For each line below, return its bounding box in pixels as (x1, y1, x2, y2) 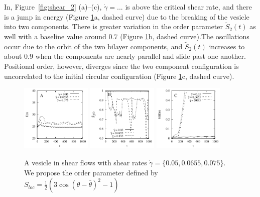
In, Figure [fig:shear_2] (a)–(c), (4, 2, 102, 12)
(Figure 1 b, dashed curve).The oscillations (120, 31, 249, 41)
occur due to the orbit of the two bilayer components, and (4, 41, 183, 51)
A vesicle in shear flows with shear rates (24, 157, 147, 167)
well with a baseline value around (4, 31, 106, 41)
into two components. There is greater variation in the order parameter (4, 21, 223, 32)
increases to (209, 41, 245, 51)
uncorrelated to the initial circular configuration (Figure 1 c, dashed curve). (4, 70, 234, 81)
